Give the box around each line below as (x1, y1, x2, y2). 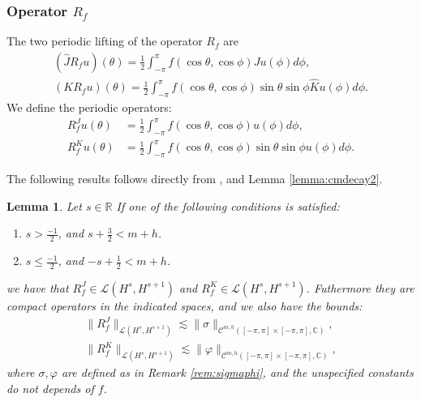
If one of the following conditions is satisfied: (116, 197, 340, 214)
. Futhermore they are (306, 279, 415, 296)
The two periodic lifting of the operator (6, 32, 203, 49)
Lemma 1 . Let (6, 197, 82, 214)
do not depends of (6, 379, 94, 396)
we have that (6, 279, 69, 296)
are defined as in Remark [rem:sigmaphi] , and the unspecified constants (61, 364, 414, 381)
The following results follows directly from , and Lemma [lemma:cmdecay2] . (6, 170, 383, 187)
